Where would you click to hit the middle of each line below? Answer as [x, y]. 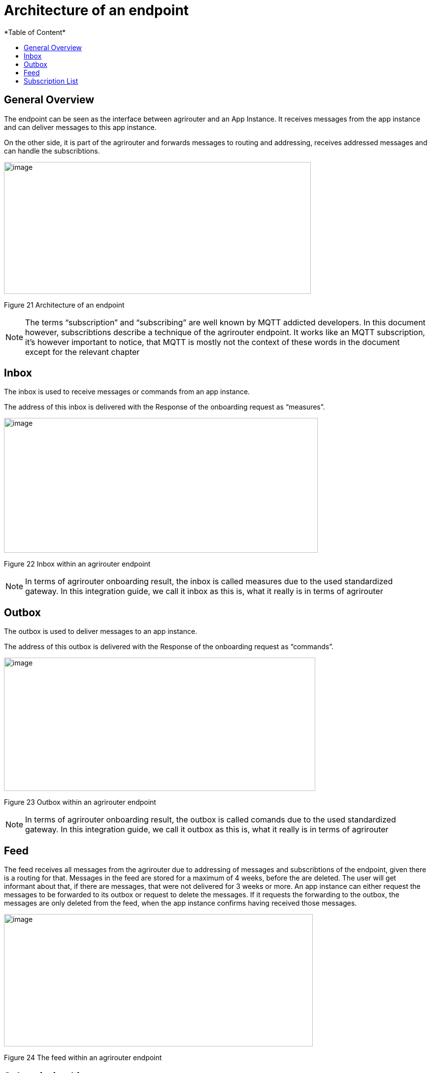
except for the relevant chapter [83, 352]
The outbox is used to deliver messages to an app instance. [101, 631]
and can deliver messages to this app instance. [80, 127]
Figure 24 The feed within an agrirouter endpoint [83, 1058]
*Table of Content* [35, 32]
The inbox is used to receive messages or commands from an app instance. [127, 392]
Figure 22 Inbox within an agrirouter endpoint [77, 564]
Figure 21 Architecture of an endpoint [64, 305]
